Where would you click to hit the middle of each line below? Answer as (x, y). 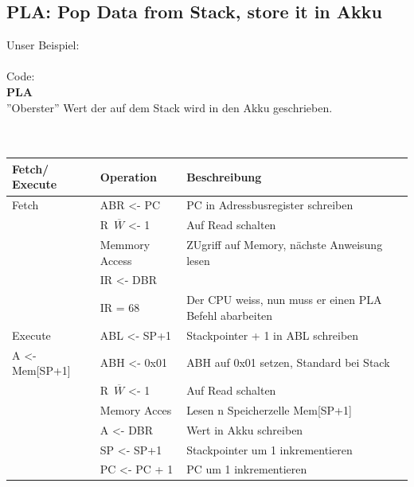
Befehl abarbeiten (230, 315)
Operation (128, 176)
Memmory (125, 244)
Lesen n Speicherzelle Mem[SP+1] (269, 409)
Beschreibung (224, 176)
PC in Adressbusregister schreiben (270, 205)
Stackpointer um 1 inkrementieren (269, 449)
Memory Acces (136, 409)
